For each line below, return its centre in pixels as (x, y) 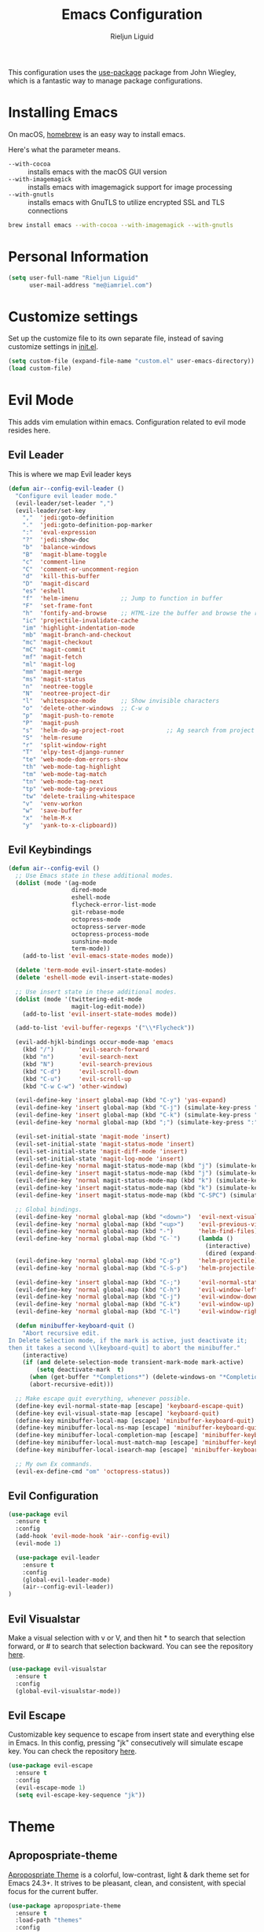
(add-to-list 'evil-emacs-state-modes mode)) (98, 956)
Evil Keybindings (50, 850)
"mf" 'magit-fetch (52, 657)
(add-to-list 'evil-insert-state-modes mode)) (100, 1014)
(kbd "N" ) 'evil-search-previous (88, 1064)
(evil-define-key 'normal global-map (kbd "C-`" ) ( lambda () (125, 1239)
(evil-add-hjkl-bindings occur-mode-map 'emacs (95, 1042)
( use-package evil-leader (58, 1558)
